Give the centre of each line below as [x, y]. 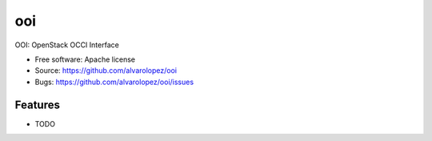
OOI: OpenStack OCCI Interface [67, 45]
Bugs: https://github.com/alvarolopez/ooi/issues [114, 82]
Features [37, 105]
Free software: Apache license [85, 59]
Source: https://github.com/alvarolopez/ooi [106, 70]
